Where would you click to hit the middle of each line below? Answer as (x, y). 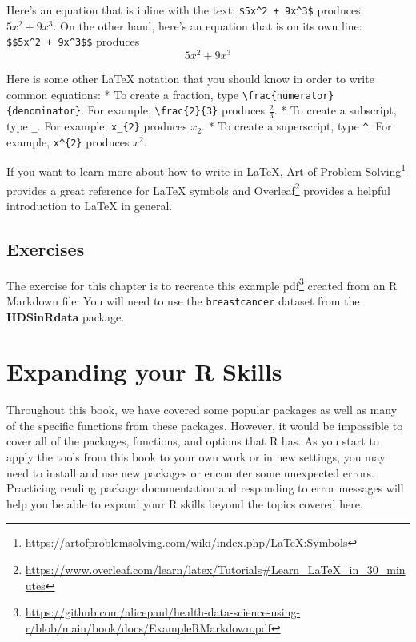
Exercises (46, 248)
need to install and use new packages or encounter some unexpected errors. (190, 472)
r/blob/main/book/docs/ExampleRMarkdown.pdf (148, 627)
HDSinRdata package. (66, 316)
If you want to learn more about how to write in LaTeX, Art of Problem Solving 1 (206, 170)
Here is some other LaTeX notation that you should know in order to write (190, 78)
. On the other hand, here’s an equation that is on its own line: (208, 25)
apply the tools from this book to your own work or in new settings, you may (196, 457)
